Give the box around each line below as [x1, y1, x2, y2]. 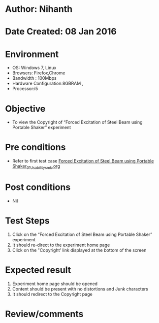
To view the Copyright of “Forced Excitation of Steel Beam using [12, 119, 143, 125]
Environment [5, 48, 59, 60]
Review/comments [5, 308, 84, 320]
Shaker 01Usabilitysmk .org [12, 163, 61, 170]
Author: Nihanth [5, 3, 73, 15]
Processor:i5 [12, 86, 38, 92]
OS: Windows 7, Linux [12, 65, 57, 71]
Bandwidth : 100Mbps [12, 75, 57, 81]
